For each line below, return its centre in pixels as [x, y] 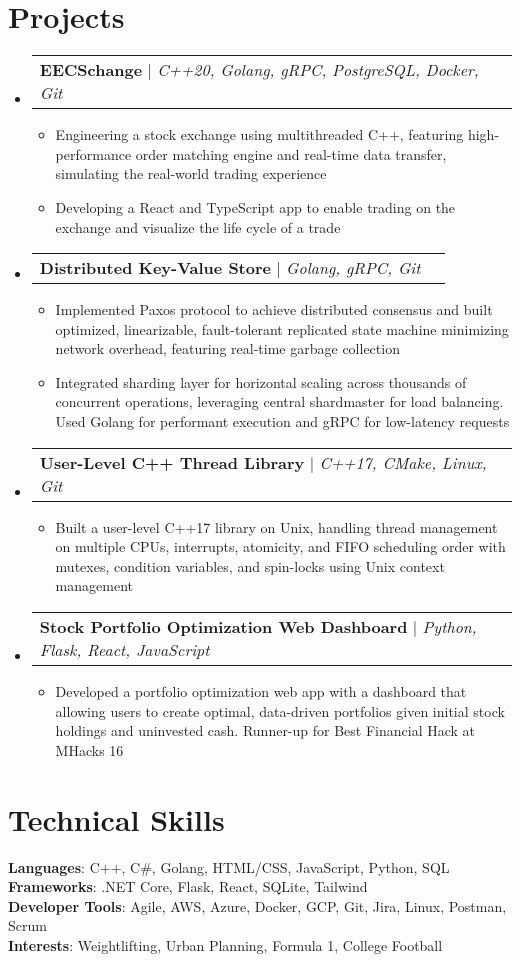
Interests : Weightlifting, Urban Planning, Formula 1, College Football [225, 944]
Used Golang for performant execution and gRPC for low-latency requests [282, 421]
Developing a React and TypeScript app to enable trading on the [255, 206]
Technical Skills [116, 818]
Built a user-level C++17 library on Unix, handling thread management [276, 526]
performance [93, 153]
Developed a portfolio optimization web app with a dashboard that [261, 691]
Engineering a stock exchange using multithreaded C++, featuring [259, 134]
